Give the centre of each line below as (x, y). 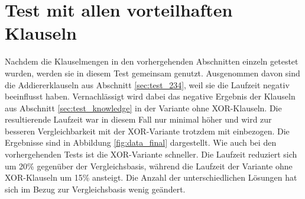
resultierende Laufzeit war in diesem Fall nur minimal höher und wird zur (138, 119)
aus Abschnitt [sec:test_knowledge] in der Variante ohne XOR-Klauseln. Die (143, 107)
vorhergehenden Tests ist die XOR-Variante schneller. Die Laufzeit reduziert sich (151, 154)
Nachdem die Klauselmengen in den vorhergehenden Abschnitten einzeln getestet (152, 61)
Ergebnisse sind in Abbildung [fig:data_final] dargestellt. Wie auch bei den (141, 142)
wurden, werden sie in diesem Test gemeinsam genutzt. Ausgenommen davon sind (152, 73)
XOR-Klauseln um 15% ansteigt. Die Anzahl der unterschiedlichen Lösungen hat (151, 177)
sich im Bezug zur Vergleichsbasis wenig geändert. (95, 189)
